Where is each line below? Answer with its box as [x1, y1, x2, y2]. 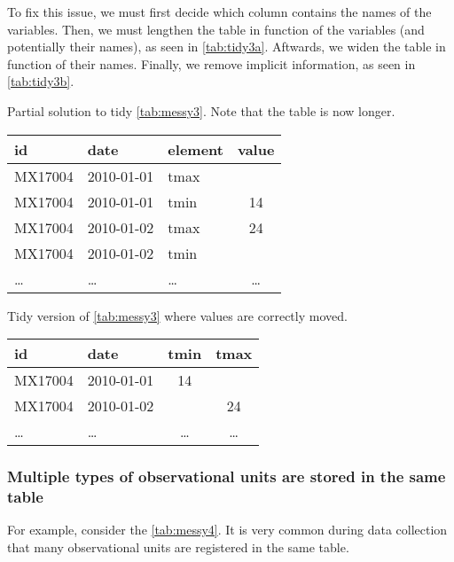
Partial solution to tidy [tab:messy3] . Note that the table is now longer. [7, 101, 395, 120]
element [168, 138, 223, 160]
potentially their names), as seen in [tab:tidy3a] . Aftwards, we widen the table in [7, 37, 446, 56]
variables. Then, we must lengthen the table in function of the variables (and [7, 20, 425, 38]
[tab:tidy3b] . [7, 72, 74, 90]
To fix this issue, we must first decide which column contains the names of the [7, 3, 432, 20]
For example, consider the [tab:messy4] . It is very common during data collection [7, 520, 448, 539]
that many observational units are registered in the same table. [7, 537, 349, 556]
